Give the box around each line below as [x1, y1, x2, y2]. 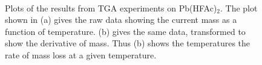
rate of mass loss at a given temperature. [5, 48, 157, 61]
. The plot [220, 1, 258, 14]
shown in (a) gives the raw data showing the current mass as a [5, 13, 237, 26]
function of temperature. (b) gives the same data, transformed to [5, 25, 246, 37]
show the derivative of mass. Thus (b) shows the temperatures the [5, 37, 251, 49]
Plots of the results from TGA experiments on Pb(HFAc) [5, 1, 217, 14]
